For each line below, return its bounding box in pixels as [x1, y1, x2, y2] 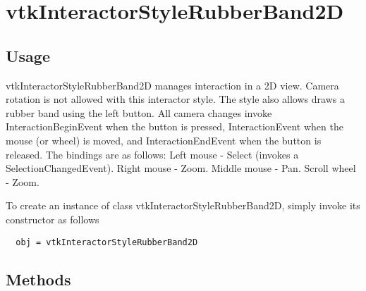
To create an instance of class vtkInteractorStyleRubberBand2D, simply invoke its [6, 198, 360, 213]
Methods [6, 268, 71, 290]
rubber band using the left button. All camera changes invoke [6, 105, 272, 120]
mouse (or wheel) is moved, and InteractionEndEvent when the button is [6, 132, 322, 147]
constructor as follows [6, 211, 99, 226]
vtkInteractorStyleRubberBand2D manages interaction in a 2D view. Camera [6, 78, 339, 92]
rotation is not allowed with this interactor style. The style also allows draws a [6, 92, 345, 106]
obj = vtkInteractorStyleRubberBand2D [16, 237, 198, 247]
